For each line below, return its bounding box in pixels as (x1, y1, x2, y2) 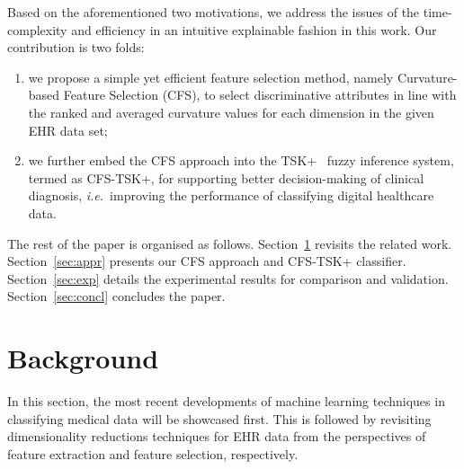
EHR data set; (28, 120, 108, 139)
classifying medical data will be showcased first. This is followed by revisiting (7, 409, 432, 428)
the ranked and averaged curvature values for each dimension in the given (28, 102, 434, 121)
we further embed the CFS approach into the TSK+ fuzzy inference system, (28, 151, 454, 170)
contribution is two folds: (7, 38, 145, 57)
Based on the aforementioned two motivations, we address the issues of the (7, 3, 420, 21)
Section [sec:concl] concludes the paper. (7, 287, 226, 305)
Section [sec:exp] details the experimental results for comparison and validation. (7, 269, 449, 288)
